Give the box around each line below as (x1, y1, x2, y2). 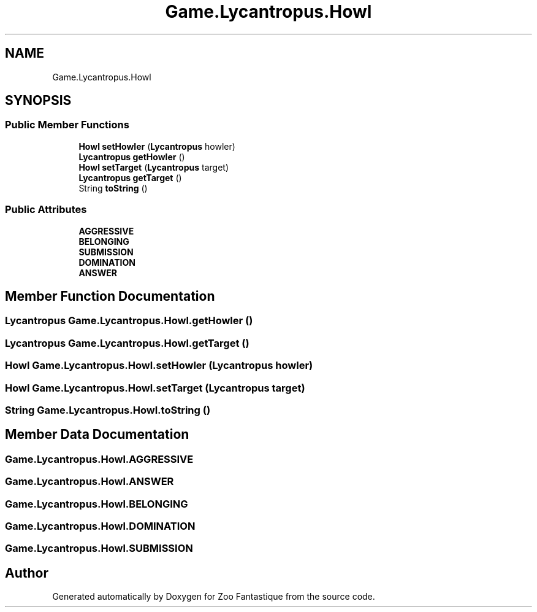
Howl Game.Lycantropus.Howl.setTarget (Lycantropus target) (5, 381, 305, 394)
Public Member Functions (5, 118, 129, 131)
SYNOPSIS (5, 93, 72, 109)
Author (5, 565, 48, 581)
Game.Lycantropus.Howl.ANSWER (5, 475, 174, 488)
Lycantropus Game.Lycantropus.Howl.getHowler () (5, 314, 253, 327)
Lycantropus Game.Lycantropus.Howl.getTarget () (5, 336, 249, 349)
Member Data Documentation (5, 427, 189, 443)
